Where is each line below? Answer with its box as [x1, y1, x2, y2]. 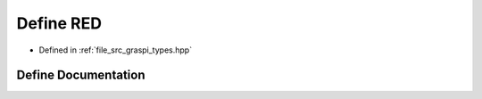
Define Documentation [16, 68, 145, 83]
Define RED [16, 13, 103, 33]
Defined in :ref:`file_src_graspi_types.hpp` [38, 45, 192, 55]
